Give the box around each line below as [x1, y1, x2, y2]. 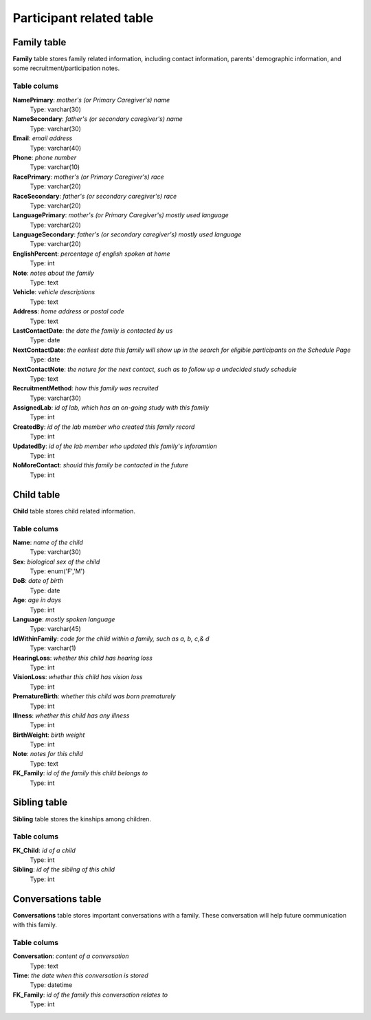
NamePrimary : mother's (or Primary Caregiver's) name [12, 96, 170, 104]
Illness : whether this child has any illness [12, 711, 130, 720]
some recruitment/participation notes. [12, 64, 120, 72]
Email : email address [12, 134, 73, 142]
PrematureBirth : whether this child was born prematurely [12, 692, 176, 700]
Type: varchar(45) [30, 625, 82, 633]
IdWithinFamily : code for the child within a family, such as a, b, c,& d [12, 634, 210, 643]
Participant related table [12, 10, 154, 25]
